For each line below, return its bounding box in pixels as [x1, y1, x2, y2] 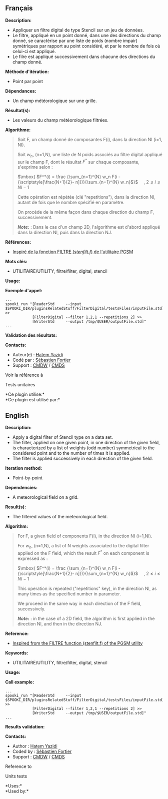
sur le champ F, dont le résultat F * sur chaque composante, [17, 158, 140, 165]
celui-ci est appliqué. [12, 48, 56, 54]
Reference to [5, 763, 32, 769]
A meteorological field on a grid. [12, 494, 79, 500]
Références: [5, 239, 31, 245]
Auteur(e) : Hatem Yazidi [12, 352, 63, 358]
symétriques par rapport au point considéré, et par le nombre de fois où [12, 43, 161, 49]
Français [5, 4, 33, 13]
